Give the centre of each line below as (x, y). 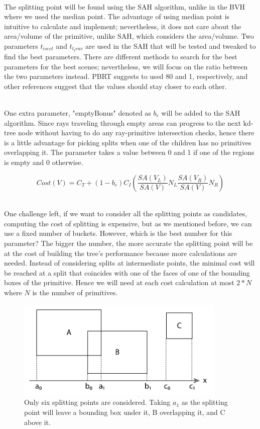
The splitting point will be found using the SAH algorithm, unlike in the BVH (124, 6)
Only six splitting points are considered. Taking (97, 402)
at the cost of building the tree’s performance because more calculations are (121, 253)
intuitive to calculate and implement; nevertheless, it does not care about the (123, 26)
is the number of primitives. (75, 292)
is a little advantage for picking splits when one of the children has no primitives (128, 142)
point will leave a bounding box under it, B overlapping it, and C (125, 412)
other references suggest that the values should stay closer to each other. (115, 86)
